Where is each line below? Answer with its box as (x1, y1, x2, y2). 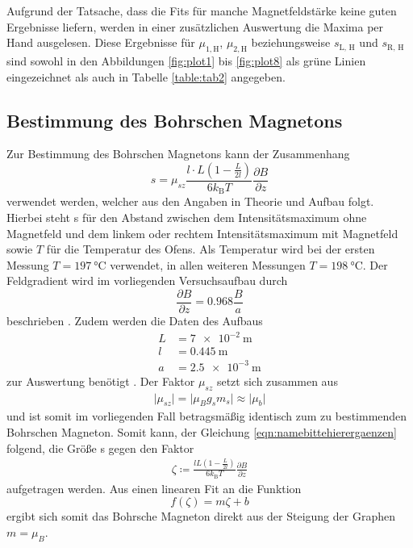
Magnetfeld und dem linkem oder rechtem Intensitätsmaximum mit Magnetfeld (6, 224, 398, 241)
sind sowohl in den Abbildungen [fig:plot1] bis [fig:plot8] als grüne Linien (6, 52, 366, 69)
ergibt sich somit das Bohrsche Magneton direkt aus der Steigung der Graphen (6, 508, 395, 525)
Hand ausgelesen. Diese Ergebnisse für (6, 34, 195, 51)
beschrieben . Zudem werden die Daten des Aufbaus (6, 312, 263, 329)
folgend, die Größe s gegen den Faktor (6, 439, 194, 456)
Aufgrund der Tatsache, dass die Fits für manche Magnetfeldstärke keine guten (6, 2, 397, 19)
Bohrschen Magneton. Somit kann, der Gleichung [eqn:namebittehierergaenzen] (6, 423, 397, 440)
